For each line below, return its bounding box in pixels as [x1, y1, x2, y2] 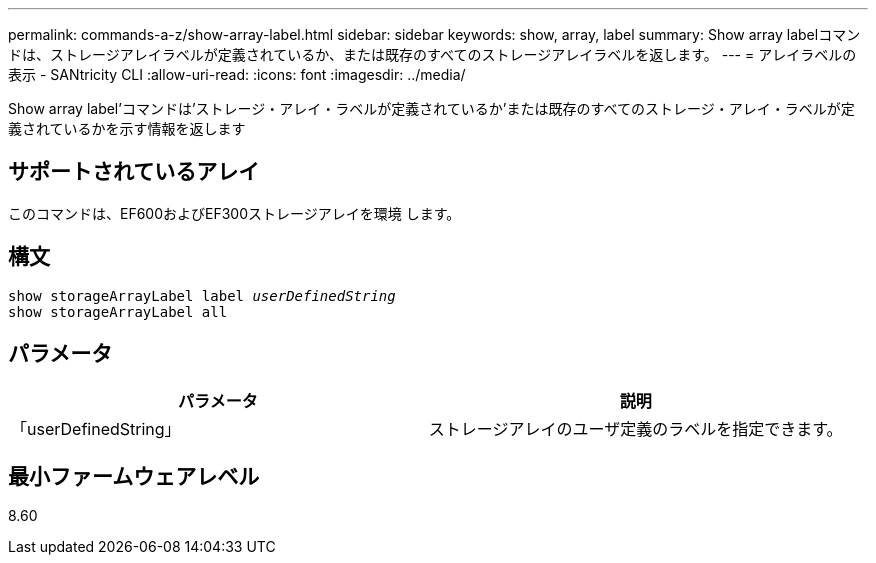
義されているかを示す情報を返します [8, 120, 246, 137]
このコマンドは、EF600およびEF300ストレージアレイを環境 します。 [8, 204, 461, 222]
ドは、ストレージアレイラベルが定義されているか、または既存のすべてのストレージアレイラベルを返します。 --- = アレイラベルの [8, 46, 857, 63]
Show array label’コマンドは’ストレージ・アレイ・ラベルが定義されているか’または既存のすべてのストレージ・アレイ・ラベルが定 [8, 100, 855, 117]
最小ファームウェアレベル [8, 463, 260, 489]
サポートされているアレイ [8, 159, 260, 185]
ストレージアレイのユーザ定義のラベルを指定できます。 [428, 418, 843, 439]
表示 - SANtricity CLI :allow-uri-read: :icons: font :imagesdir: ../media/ [8, 66, 466, 83]
